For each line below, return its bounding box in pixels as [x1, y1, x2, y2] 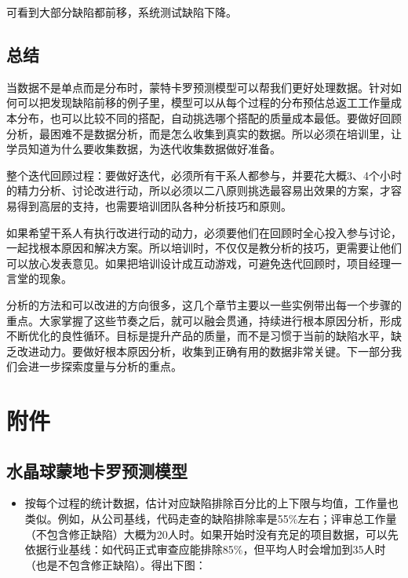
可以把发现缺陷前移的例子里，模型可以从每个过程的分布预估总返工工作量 [16, 94, 391, 111]
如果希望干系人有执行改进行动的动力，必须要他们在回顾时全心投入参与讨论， [6, 224, 402, 240]
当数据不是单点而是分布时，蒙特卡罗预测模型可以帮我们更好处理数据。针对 [6, 79, 391, 95]
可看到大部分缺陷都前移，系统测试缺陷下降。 [6, 4, 237, 20]
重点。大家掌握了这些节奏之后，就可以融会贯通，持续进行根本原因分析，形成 [6, 312, 402, 328]
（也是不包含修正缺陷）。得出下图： [24, 556, 206, 573]
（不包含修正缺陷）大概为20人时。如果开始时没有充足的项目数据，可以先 [24, 525, 399, 542]
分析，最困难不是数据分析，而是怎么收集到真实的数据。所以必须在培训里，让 [6, 125, 402, 141]
